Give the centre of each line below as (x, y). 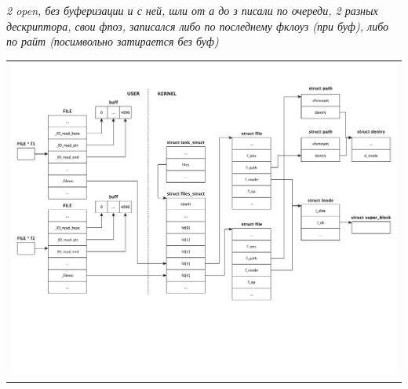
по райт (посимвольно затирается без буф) (113, 41)
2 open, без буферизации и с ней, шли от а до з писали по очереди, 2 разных (192, 10)
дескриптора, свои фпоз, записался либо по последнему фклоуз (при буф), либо (198, 26)
